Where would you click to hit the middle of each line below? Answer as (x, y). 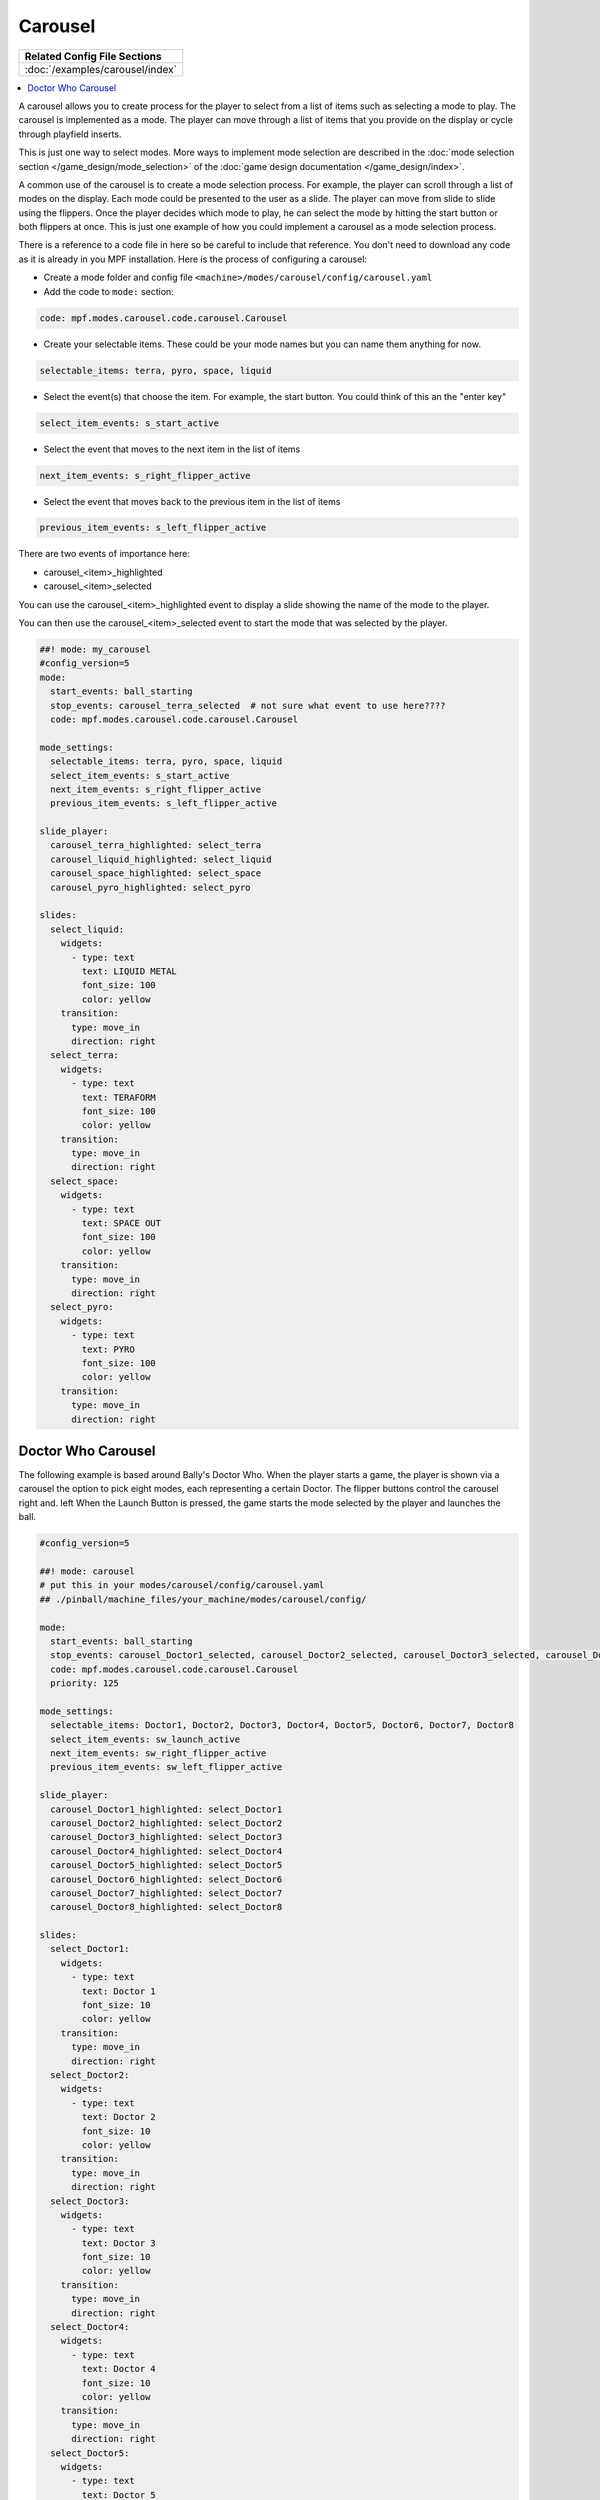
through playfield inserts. (70, 134)
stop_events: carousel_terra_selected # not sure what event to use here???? (248, 705)
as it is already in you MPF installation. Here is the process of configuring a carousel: (193, 259)
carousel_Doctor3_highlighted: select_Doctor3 (166, 1837)
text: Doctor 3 (119, 2243)
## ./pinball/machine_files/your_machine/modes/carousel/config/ (203, 1599)
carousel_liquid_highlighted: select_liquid (161, 859)
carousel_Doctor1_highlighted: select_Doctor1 (166, 1809)
